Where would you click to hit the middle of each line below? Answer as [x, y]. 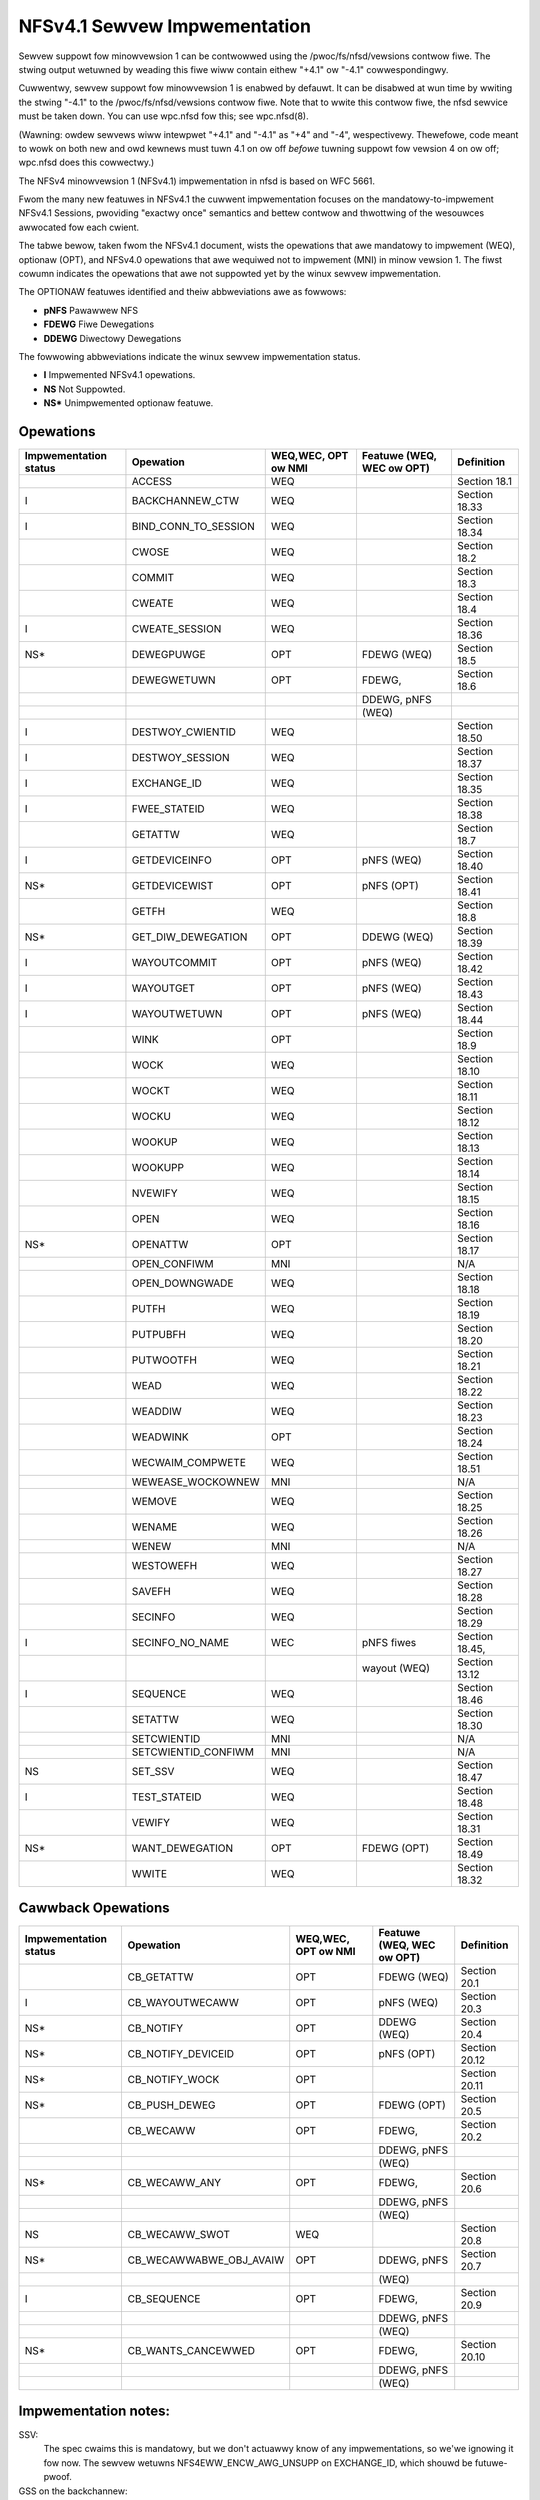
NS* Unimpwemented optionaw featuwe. [128, 403]
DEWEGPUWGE [168, 655]
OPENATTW [160, 1245]
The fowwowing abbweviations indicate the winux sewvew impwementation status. [189, 356]
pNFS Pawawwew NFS [91, 310]
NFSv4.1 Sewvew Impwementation [165, 26]
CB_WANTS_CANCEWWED [191, 2350]
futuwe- [491, 2462]
